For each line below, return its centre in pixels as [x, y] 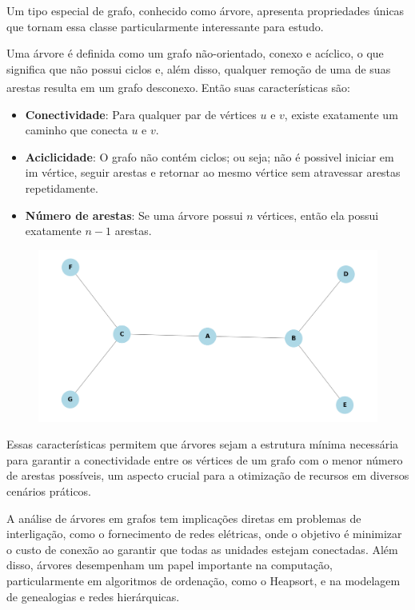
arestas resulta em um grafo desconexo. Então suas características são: [178, 88]
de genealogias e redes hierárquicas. [93, 596]
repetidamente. [62, 188]
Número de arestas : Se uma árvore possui [134, 215]
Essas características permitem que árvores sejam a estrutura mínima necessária [203, 444]
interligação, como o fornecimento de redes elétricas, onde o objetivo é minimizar [204, 534]
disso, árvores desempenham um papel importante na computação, [170, 565]
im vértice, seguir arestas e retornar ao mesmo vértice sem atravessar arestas [213, 172]
